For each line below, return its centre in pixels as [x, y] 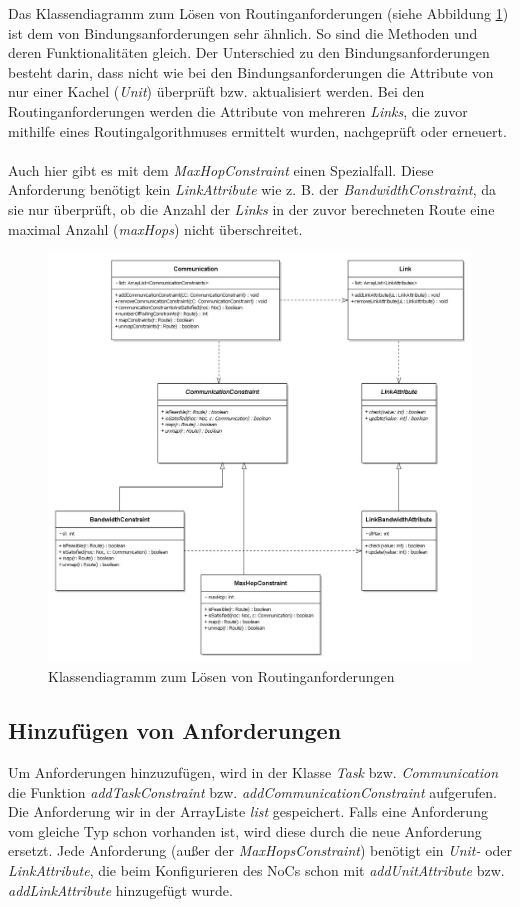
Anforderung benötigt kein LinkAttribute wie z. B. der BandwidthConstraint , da [252, 189]
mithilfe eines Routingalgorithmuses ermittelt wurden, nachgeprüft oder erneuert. [257, 130]
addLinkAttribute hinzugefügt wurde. [120, 889]
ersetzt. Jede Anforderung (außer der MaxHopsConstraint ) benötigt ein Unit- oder [260, 850]
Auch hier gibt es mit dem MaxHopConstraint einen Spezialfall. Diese [221, 169]
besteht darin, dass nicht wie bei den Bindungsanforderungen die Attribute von [251, 71]
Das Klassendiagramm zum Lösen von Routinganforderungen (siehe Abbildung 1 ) [258, 13]
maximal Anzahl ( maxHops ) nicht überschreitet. [155, 228]
